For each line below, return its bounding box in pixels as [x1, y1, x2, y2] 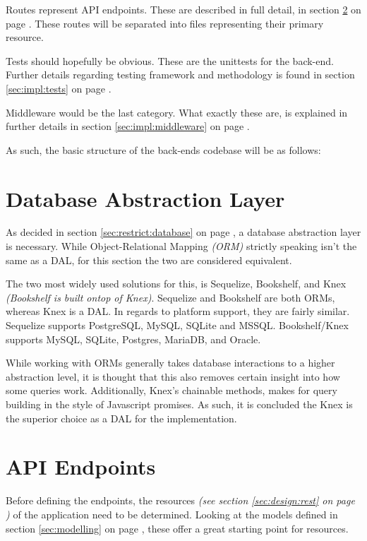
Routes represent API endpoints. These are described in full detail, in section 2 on [6, 2, 361, 16]
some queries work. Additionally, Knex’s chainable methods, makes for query [6, 383, 337, 398]
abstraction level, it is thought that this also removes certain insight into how [6, 369, 340, 384]
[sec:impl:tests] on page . [6, 81, 112, 95]
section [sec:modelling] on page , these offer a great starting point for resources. [6, 521, 349, 535]
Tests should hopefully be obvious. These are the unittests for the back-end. [6, 53, 334, 68]
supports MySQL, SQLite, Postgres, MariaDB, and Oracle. [6, 331, 261, 346]
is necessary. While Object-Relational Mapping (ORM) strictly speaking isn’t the [6, 239, 357, 254]
